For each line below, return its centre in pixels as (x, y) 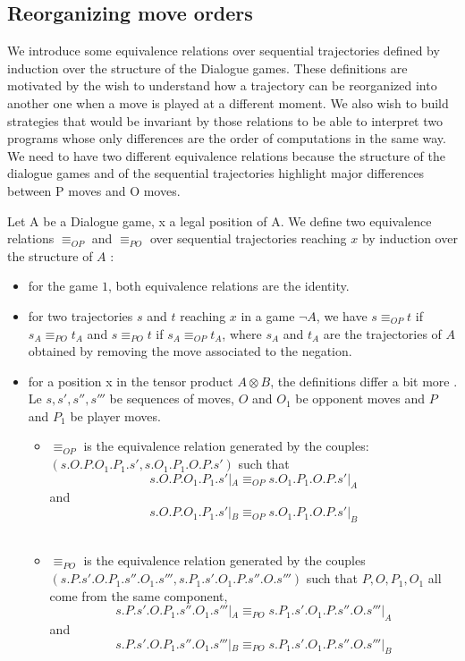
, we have (342, 315)
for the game (63, 286)
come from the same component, (139, 595)
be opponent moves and (360, 398)
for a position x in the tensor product (131, 381)
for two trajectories (80, 315)
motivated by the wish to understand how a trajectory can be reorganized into (222, 85)
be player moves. (115, 415)
